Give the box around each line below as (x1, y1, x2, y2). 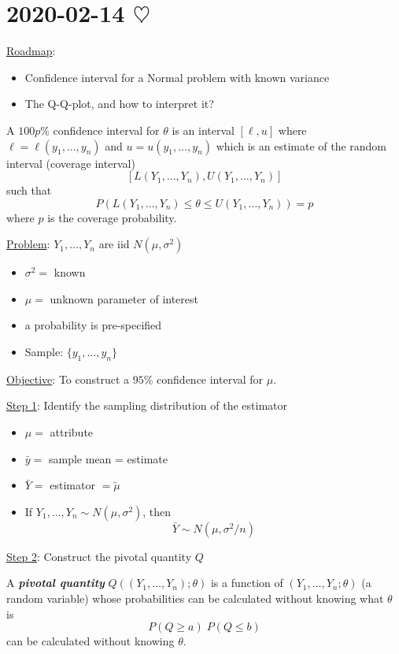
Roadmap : (6, 43, 56, 59)
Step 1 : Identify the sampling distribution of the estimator (6, 397, 287, 414)
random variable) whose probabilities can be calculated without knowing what (6, 590, 384, 607)
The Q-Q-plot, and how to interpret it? (24, 95, 214, 112)
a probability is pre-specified (24, 317, 162, 333)
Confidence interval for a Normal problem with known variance (24, 69, 330, 85)
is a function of (210, 574, 283, 591)
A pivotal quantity (6, 574, 105, 591)
